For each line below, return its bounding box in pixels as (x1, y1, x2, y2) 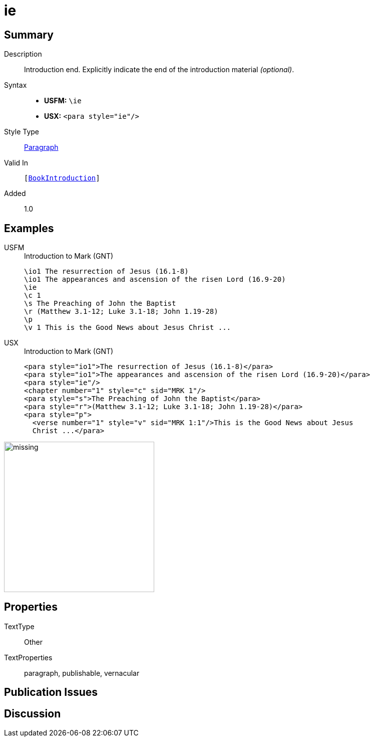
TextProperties (4, 653, 53, 662)
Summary (4, 28, 54, 41)
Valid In (4, 158, 29, 167)
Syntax (4, 81, 27, 90)
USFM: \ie (44, 96, 82, 105)
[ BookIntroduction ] (24, 174, 100, 182)
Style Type (4, 127, 40, 136)
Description (4, 50, 42, 59)
